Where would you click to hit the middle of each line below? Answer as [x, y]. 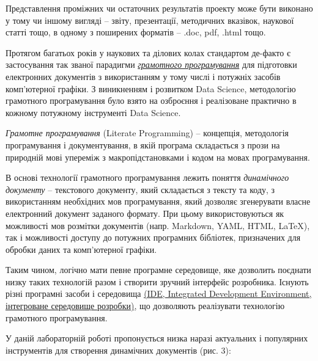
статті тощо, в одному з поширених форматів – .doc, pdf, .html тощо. [136, 32]
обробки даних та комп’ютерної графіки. [81, 249]
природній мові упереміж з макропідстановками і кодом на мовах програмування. [158, 157]
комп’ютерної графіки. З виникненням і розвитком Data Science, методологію [151, 88]
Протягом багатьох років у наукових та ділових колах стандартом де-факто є [148, 52]
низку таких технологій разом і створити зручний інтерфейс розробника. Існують [157, 281]
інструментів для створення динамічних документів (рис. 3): [118, 350]
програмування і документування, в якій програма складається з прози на [143, 144]
